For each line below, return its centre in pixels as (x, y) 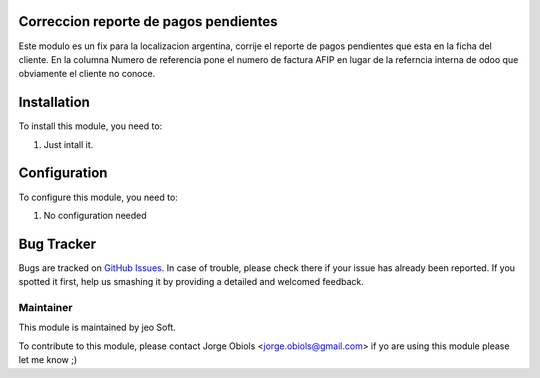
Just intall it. (68, 144)
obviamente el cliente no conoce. (87, 74)
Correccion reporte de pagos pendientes (148, 21)
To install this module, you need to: (90, 126)
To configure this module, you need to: (98, 197)
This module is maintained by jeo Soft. (97, 327)
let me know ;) (48, 360)
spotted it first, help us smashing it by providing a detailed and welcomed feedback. (191, 282)
